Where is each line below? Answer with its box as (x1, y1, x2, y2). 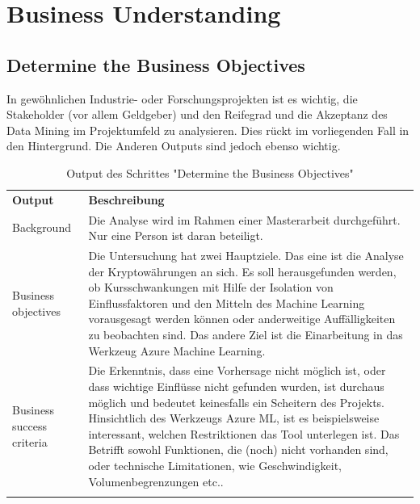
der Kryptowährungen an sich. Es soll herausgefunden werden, (88, 262, 397, 279)
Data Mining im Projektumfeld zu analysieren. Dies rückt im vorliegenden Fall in (6, 121, 409, 138)
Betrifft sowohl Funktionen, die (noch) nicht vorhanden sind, (88, 441, 388, 458)
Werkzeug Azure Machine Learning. (88, 342, 266, 359)
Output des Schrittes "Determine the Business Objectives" (66, 164, 354, 181)
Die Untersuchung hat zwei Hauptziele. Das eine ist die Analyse (88, 247, 404, 264)
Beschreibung (88, 191, 165, 208)
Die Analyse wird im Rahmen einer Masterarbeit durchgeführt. (88, 211, 401, 228)
